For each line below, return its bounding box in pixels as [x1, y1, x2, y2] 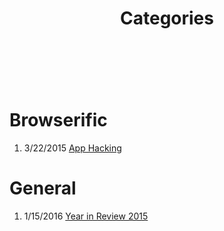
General [9, 177, 77, 200]
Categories [120, 7, 214, 30]
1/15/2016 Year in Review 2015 [23, 210, 149, 222]
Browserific [9, 109, 108, 132]
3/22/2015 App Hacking [23, 142, 122, 154]
